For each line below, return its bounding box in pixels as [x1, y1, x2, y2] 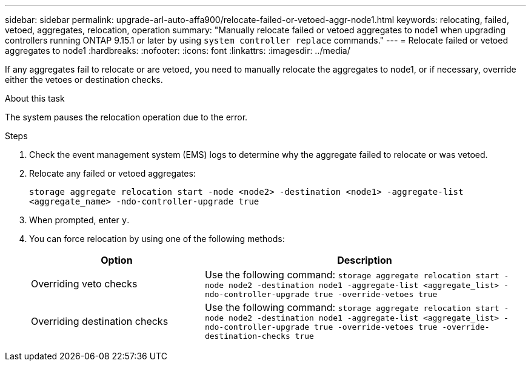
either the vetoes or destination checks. [5, 74, 163, 85]
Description [337, 254, 392, 266]
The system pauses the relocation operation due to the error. [5, 112, 248, 122]
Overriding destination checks [31, 315, 169, 327]
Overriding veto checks [31, 278, 138, 290]
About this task [5, 93, 65, 103]
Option [101, 254, 133, 266]
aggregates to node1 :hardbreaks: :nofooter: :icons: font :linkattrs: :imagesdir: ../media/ [5, 45, 350, 56]
